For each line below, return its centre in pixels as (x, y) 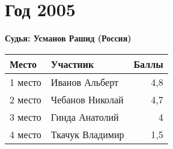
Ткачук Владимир (87, 134)
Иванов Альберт (84, 82)
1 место (26, 82)
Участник (72, 64)
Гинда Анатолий (85, 117)
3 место (26, 117)
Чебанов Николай (87, 99)
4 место (26, 134)
